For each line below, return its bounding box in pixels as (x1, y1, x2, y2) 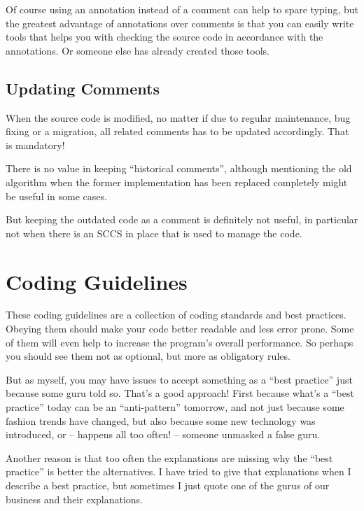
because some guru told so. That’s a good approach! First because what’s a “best (6, 386, 354, 400)
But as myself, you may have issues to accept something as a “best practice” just (6, 372, 353, 386)
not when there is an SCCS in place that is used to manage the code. (6, 225, 302, 240)
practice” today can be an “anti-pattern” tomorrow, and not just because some (6, 400, 344, 414)
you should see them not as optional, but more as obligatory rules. (6, 349, 290, 363)
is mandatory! (6, 137, 65, 152)
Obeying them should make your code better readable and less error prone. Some (6, 321, 354, 336)
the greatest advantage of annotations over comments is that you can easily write (6, 15, 354, 30)
